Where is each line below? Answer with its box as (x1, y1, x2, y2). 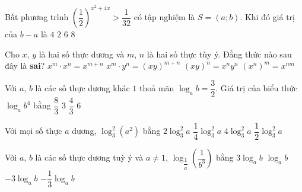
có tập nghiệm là (133, 11, 195, 23)
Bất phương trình (5, 11, 69, 23)
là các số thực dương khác (35, 82, 130, 94)
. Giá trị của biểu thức (215, 82, 298, 94)
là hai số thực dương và (39, 47, 125, 60)
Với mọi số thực (5, 124, 62, 137)
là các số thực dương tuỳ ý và (35, 151, 144, 164)
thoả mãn (139, 82, 174, 94)
